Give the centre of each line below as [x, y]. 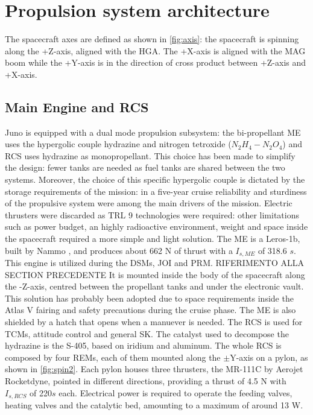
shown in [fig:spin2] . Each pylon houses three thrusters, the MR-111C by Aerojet [154, 369]
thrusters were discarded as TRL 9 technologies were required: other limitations [152, 214]
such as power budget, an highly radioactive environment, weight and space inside [156, 227]
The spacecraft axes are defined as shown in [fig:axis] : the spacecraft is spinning [152, 39]
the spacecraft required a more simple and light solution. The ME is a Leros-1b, [153, 239]
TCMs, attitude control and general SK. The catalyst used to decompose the [147, 333]
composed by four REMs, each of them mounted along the [113, 357]
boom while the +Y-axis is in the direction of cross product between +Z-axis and [156, 62]
